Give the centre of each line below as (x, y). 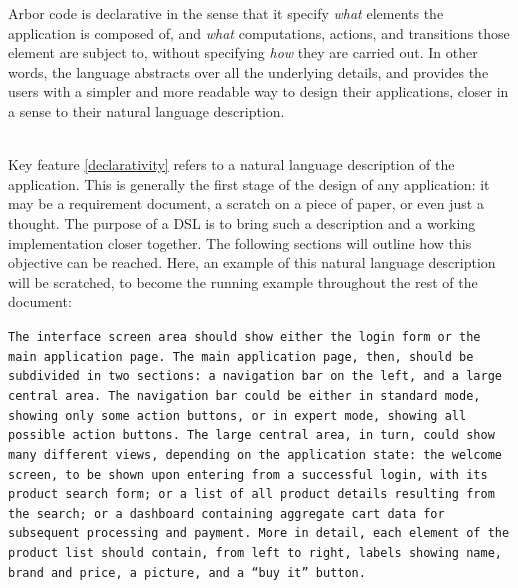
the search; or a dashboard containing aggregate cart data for (226, 513)
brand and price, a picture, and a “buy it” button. (187, 572)
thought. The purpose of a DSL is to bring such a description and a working (242, 222)
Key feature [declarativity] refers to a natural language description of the (231, 164)
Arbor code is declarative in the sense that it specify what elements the (226, 13)
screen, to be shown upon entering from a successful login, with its (248, 474)
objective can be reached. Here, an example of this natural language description (252, 262)
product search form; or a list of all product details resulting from (251, 494)
